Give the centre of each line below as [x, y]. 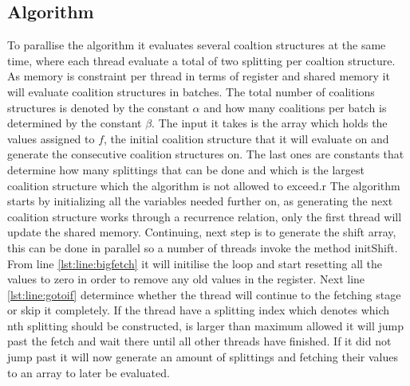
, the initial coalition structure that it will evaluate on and [246, 138]
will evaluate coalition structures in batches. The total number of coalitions [191, 91]
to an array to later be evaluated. [89, 372]
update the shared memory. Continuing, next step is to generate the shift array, [202, 232]
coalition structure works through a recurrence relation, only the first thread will [205, 216]
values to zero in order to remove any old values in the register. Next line [186, 279]
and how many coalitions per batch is [295, 107]
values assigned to [51, 138]
